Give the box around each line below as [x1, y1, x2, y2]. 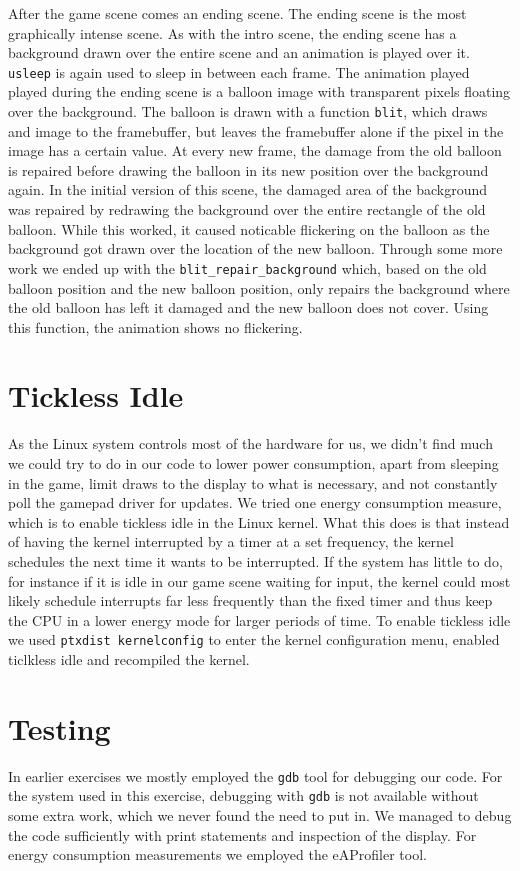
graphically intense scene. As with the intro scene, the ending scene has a [8, 22, 457, 43]
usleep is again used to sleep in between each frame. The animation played [8, 61, 470, 82]
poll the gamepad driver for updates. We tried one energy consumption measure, [8, 492, 502, 513]
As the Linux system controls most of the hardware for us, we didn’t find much [8, 433, 493, 454]
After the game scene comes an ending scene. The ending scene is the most [8, 3, 467, 23]
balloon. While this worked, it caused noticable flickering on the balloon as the [8, 218, 490, 239]
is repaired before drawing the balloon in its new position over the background [8, 159, 489, 180]
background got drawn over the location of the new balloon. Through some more [8, 238, 503, 259]
